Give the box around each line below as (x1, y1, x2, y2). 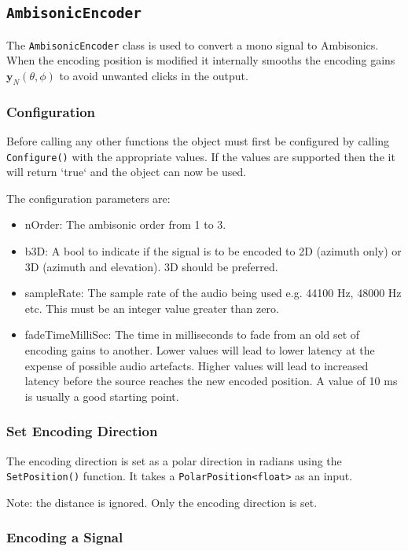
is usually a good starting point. (24, 388, 179, 404)
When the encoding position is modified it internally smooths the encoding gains (6, 52, 395, 68)
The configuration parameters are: (6, 189, 171, 206)
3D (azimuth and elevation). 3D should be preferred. (24, 258, 278, 274)
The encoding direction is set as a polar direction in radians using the (6, 452, 342, 468)
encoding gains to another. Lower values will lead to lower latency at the (24, 342, 375, 358)
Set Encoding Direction (6, 421, 158, 441)
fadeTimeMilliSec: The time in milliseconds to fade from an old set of (24, 326, 360, 343)
